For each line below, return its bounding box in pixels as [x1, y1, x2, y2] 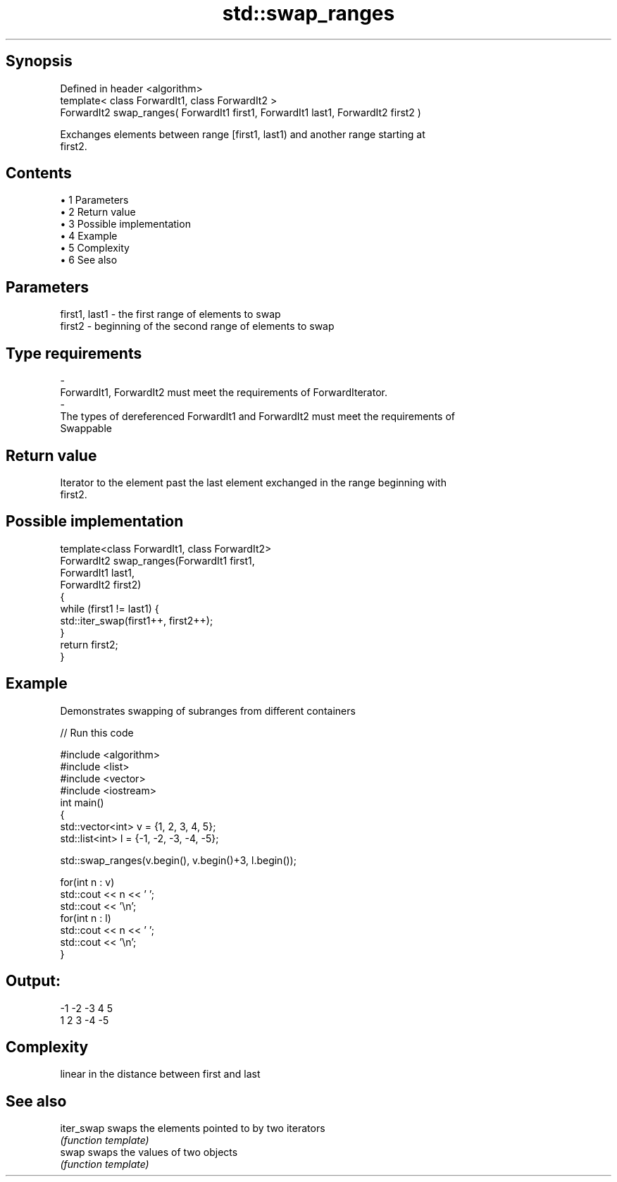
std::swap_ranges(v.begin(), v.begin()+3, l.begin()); [60, 854, 297, 866]
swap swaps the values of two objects [60, 1146, 238, 1159]
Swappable [60, 422, 112, 435]
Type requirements [6, 344, 142, 362]
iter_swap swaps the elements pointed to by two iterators [60, 1122, 325, 1135]
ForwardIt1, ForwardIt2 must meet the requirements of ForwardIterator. [60, 386, 387, 399]
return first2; [60, 638, 118, 651]
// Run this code [60, 726, 134, 739]
